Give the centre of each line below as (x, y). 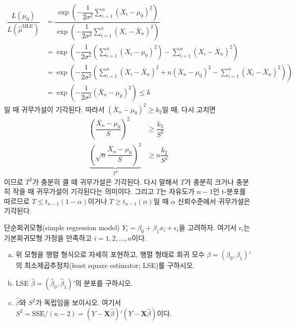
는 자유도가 (177, 191)
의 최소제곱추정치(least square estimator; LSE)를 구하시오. (105, 265)
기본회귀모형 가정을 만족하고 (48, 237)
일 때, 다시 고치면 (189, 109)
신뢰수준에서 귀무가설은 (214, 201)
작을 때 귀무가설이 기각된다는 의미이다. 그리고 (83, 191)
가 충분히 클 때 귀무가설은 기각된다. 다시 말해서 (105, 181)
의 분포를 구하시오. (104, 283)
